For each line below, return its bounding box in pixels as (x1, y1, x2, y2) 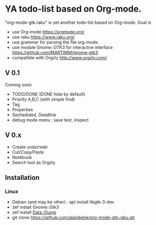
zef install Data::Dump (12, 209, 57, 215)
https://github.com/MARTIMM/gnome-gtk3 (12, 50, 98, 55)
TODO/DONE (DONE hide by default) (12, 91, 86, 97)
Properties (12, 106, 33, 112)
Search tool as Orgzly (12, 159, 56, 165)
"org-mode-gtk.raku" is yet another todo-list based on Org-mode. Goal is (5, 19, 152, 25)
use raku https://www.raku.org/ (12, 34, 75, 40)
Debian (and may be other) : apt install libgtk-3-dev (12, 199, 115, 205)
